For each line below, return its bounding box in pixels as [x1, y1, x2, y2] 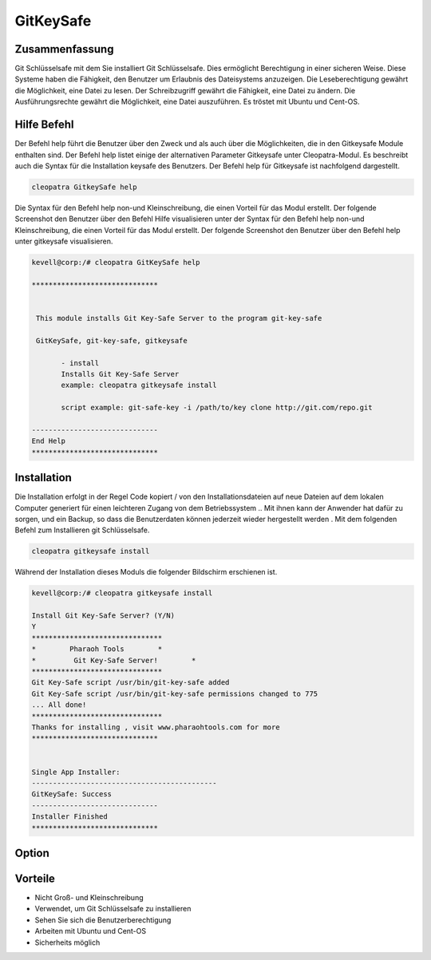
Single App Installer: [31, 767, 121, 776]
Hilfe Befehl [14, 118, 75, 132]
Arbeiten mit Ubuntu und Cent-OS [34, 926, 147, 936]
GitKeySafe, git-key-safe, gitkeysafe [36, 336, 188, 345]
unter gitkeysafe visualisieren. [14, 236, 113, 247]
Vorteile [14, 871, 56, 885]
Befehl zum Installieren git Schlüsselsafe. [14, 525, 150, 535]
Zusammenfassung [14, 42, 114, 56]
